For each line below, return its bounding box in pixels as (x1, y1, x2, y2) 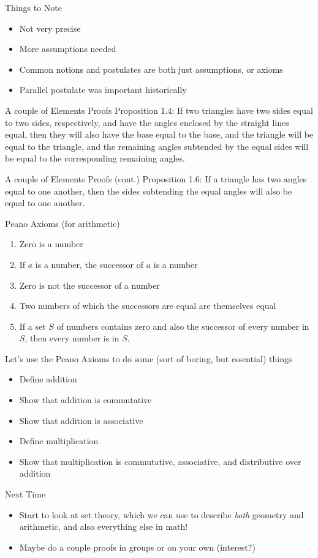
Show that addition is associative (19, 414, 143, 426)
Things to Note (5, 1, 62, 13)
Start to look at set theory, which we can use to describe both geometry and (19, 508, 304, 521)
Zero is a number (19, 237, 83, 250)
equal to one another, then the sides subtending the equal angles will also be (5, 184, 292, 197)
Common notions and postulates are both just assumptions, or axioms (19, 62, 283, 75)
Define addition (19, 373, 77, 385)
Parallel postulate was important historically (19, 83, 187, 96)
